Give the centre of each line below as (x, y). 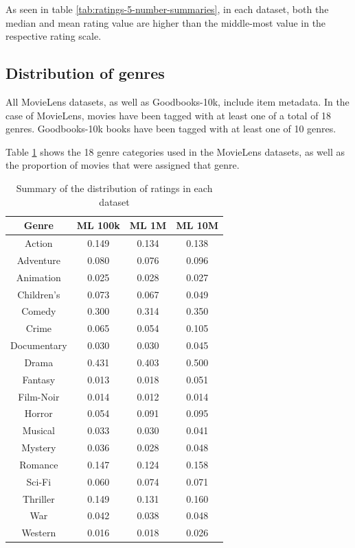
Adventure (39, 260)
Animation (38, 277)
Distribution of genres (85, 73)
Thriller (38, 498)
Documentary (39, 345)
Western (39, 533)
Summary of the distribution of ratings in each (114, 188)
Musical (38, 430)
